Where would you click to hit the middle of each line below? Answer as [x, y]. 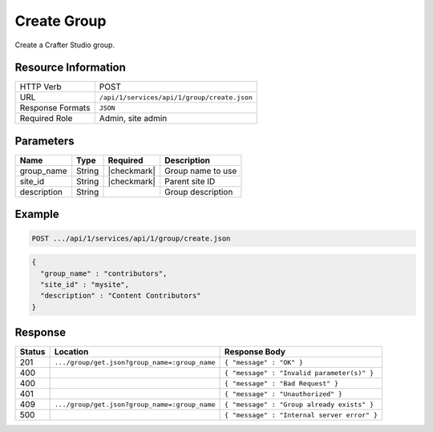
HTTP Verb [40, 87]
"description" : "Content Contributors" [121, 296]
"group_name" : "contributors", [104, 273]
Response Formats [55, 108]
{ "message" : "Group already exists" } [299, 404]
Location [71, 352]
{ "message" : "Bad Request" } [282, 384]
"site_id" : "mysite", [85, 284]
